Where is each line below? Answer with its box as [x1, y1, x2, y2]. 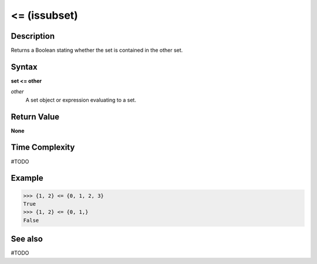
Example [11, 173, 43, 183]
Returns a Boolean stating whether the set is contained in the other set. [11, 47, 183, 54]
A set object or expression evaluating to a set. [25, 96, 136, 103]
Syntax [11, 62, 38, 72]
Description [11, 31, 55, 41]
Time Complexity [11, 143, 75, 153]
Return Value [11, 111, 60, 121]
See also [11, 234, 43, 244]
